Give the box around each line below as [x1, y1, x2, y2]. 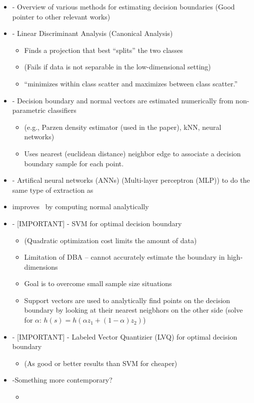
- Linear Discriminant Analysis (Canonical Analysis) [12, 28, 173, 38]
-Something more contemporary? [12, 375, 112, 385]
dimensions [24, 261, 58, 272]
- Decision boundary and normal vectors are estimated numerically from [12, 95, 233, 105]
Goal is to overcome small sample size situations [24, 278, 172, 289]
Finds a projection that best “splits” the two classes [24, 44, 183, 55]
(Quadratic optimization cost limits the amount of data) [24, 235, 197, 245]
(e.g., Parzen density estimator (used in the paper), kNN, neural [24, 121, 221, 132]
